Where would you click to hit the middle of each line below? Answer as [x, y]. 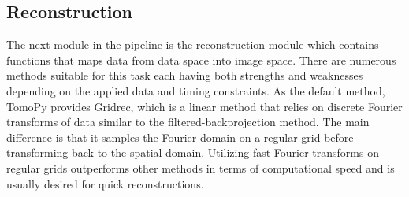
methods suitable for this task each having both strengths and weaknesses [185, 75]
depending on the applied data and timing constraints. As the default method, [196, 90]
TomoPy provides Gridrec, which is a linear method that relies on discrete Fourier [204, 106]
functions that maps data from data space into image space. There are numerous [201, 59]
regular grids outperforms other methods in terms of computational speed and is [201, 167]
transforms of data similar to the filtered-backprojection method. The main [188, 122]
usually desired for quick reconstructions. [105, 183]
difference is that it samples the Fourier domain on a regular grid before [180, 137]
